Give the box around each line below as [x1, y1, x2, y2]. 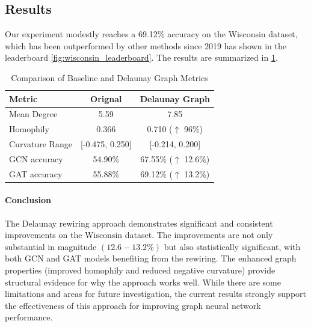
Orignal [90, 92, 122, 105]
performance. [5, 311, 53, 323]
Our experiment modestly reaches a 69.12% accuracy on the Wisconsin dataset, [5, 28, 298, 40]
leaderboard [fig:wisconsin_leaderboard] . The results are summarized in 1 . [5, 51, 278, 64]
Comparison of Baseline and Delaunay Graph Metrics [11, 71, 208, 84]
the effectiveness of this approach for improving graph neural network [5, 299, 261, 311]
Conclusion [5, 194, 52, 206]
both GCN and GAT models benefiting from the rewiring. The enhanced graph [5, 252, 297, 264]
